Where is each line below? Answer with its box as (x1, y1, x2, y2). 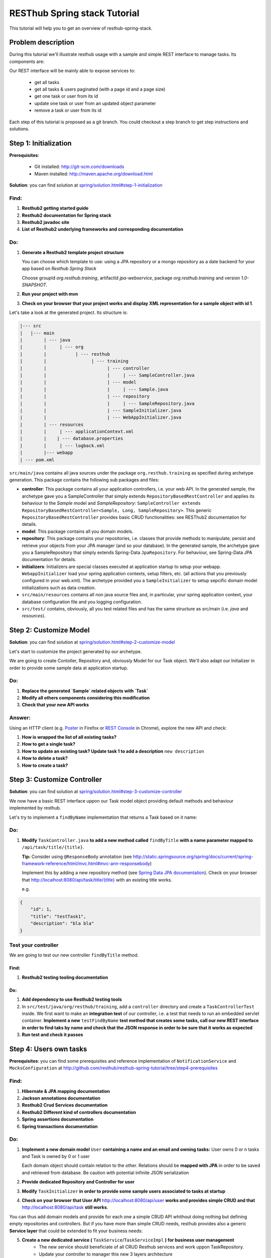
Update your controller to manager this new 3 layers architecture (39, 1251, 173, 1257)
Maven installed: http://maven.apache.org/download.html (34, 171, 153, 177)
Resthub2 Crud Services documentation (22, 1102, 108, 1108)
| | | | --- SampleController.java (20, 372, 195, 378)
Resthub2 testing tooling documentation (22, 974, 108, 980)
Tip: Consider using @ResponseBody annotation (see (22, 853, 132, 859)
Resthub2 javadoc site (22, 219, 70, 225)
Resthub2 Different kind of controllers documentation (22, 1109, 137, 1115)
